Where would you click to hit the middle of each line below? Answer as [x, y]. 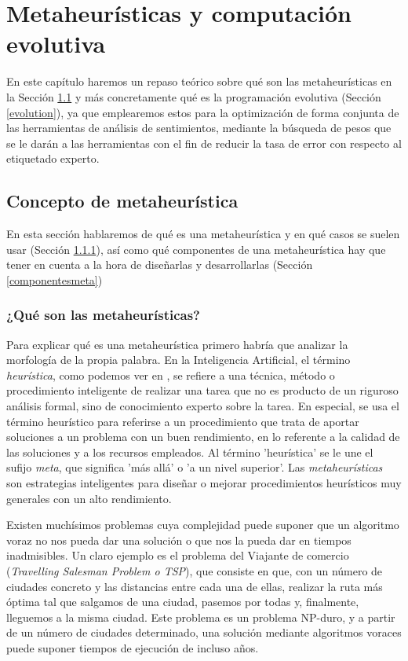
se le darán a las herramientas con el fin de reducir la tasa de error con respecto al [204, 143]
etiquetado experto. [53, 158]
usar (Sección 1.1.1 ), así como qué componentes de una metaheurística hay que [196, 249]
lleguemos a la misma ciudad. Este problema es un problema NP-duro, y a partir [201, 617]
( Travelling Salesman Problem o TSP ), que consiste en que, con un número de [195, 570]
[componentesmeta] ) [55, 279]
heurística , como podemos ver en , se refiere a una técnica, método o [171, 375]
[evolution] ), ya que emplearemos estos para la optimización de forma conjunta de [203, 112]
